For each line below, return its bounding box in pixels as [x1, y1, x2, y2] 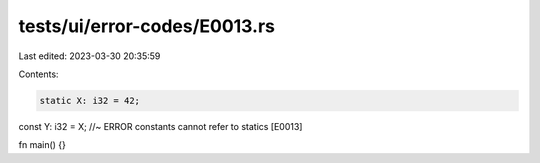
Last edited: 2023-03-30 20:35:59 [18, 50, 161, 62]
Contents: [18, 68, 59, 80]
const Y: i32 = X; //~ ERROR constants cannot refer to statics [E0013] [18, 120, 303, 132]
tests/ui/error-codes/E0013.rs [18, 15, 275, 37]
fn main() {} [18, 139, 67, 151]
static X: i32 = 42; [39, 95, 140, 106]
